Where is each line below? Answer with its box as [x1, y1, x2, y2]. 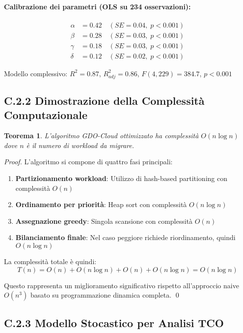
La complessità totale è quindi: [4, 256, 97, 266]
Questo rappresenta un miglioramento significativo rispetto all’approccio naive [4, 280, 239, 290]
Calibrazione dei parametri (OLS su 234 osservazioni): [4, 1, 191, 11]
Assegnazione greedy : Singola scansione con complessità [15, 215, 193, 226]
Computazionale [4, 107, 88, 122]
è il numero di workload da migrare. [26, 140, 135, 150]
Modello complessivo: [4, 68, 68, 78]
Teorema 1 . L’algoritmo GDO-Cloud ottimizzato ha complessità [4, 130, 199, 141]
